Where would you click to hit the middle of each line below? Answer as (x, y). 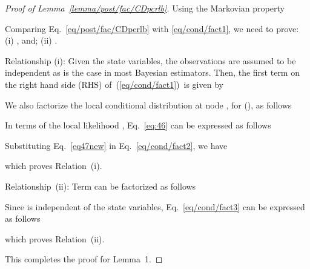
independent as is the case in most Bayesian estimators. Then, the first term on (152, 72)
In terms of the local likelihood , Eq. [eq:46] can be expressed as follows (138, 125)
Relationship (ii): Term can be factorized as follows (101, 186)
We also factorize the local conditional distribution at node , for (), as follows (148, 105)
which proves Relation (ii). (55, 238)
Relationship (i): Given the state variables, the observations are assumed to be (150, 60)
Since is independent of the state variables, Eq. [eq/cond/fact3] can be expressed (155, 206)
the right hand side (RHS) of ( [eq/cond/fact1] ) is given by (114, 84)
